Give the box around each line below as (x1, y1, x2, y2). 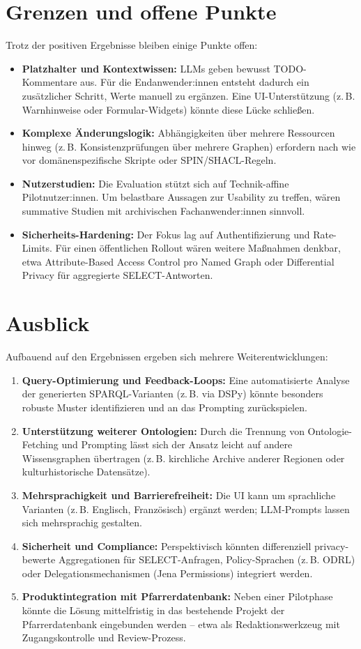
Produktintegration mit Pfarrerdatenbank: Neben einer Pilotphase (22, 589, 333, 604)
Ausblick (6, 309, 90, 337)
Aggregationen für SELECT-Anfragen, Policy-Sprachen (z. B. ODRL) (58, 552, 355, 567)
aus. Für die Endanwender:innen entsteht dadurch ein (80, 75, 309, 89)
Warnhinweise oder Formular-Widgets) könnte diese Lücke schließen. (22, 102, 315, 116)
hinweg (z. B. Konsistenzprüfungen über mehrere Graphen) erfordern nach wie (22, 139, 356, 153)
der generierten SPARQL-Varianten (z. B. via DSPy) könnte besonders (22, 386, 323, 401)
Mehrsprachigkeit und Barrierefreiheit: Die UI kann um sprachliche (22, 487, 336, 502)
